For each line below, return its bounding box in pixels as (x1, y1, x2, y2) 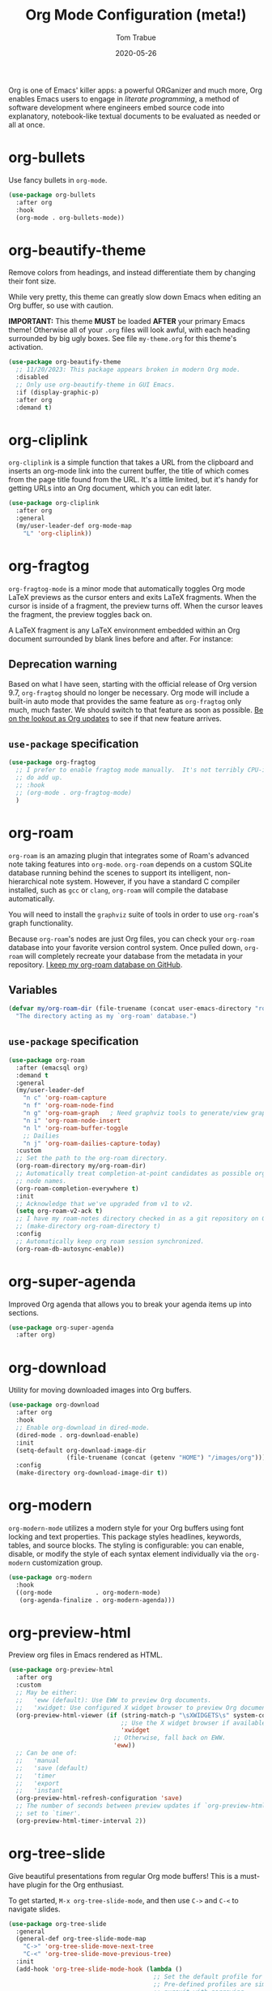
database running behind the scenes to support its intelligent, (8, 867, 213, 878)
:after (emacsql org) (15, 1064, 89, 1072)
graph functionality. (8, 918, 74, 927)
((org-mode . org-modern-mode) (15, 1588, 161, 1596)
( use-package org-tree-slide (8, 1920, 107, 1928)
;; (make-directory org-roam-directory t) (15, 1222, 161, 1231)
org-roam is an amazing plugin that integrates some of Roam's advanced (8, 850, 249, 860)
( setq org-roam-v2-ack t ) (15, 1207, 104, 1216)
